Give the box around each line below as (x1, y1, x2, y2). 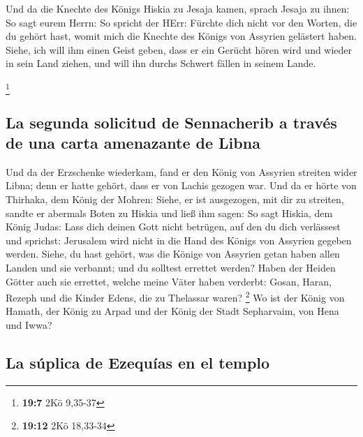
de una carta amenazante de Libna (6, 132, 260, 154)
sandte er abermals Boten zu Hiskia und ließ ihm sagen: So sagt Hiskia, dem (6, 205, 333, 220)
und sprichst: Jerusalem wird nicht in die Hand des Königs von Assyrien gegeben (6, 232, 352, 247)
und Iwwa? (6, 318, 52, 332)
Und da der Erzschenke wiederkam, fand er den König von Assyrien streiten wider (6, 164, 357, 179)
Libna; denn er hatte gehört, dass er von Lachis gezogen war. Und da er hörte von (6, 178, 357, 193)
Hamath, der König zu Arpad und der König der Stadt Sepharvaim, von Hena (6, 304, 339, 318)
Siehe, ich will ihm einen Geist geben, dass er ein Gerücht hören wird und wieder (6, 42, 353, 57)
